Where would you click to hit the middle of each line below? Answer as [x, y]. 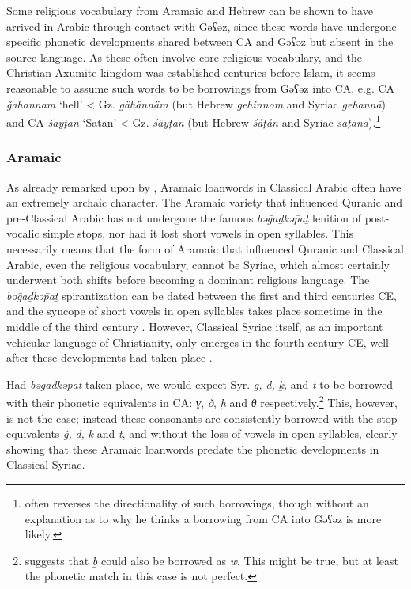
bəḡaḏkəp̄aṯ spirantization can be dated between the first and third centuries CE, [202, 295]
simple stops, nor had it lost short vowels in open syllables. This [198, 233]
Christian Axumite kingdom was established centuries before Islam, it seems [191, 72]
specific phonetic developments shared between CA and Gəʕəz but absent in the [200, 42]
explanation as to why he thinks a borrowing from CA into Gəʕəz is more [203, 518]
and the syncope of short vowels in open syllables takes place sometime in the [194, 311]
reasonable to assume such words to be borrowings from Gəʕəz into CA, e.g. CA [201, 87]
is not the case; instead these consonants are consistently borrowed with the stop [202, 418]
